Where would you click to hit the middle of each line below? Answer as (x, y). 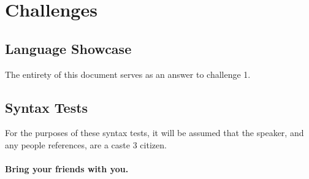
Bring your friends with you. (67, 169)
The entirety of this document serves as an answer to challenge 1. (128, 74)
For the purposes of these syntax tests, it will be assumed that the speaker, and (154, 133)
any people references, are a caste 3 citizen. (86, 144)
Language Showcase (68, 48)
